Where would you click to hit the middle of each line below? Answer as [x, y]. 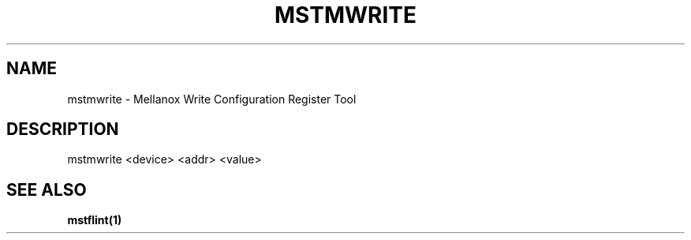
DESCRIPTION [63, 129]
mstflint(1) [95, 220]
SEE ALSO [47, 189]
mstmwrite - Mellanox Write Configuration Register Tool [212, 99]
